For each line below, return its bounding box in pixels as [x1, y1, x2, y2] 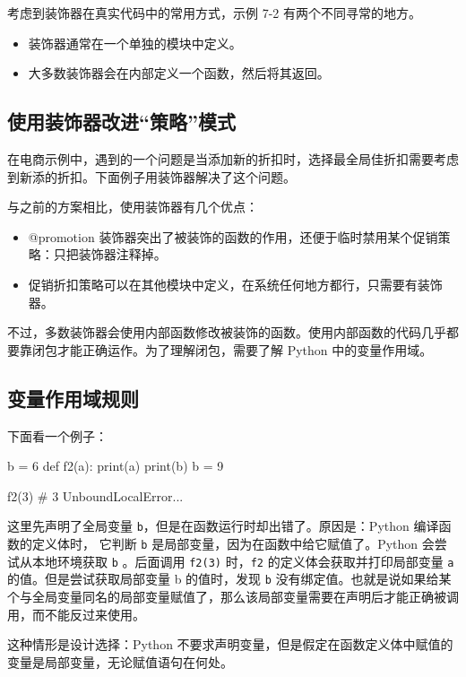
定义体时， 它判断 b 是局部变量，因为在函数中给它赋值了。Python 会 [31, 534, 435, 552]
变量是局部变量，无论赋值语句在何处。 [7, 652, 233, 671]
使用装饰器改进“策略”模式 [7, 108, 236, 135]
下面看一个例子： [7, 426, 108, 445]
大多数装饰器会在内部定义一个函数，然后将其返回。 [28, 64, 330, 82]
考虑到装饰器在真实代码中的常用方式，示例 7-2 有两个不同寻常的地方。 [7, 4, 421, 22]
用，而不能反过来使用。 [7, 604, 145, 623]
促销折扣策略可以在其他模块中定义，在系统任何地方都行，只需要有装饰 [28, 274, 443, 293]
